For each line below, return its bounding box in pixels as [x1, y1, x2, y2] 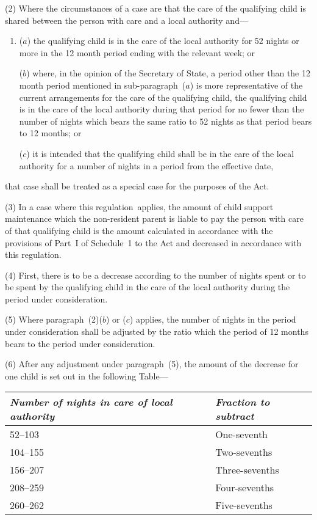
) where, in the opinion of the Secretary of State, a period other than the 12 [26, 67, 310, 79]
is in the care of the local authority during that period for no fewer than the [19, 103, 304, 115]
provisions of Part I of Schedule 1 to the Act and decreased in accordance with [5, 236, 302, 249]
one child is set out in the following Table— [5, 369, 168, 382]
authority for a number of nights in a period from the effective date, [19, 159, 274, 172]
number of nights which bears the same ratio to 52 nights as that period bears [19, 114, 312, 127]
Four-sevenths [215, 480, 274, 495]
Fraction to [215, 395, 270, 409]
